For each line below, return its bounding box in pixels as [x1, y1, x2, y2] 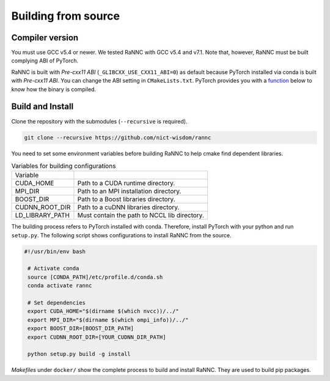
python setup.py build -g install [28, 350, 131, 358]
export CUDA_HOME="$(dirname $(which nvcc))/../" [28, 308, 180, 315]
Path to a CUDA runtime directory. [77, 179, 175, 188]
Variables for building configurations [11, 162, 116, 171]
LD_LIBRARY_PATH [15, 211, 70, 220]
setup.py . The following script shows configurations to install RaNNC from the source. [11, 231, 232, 239]
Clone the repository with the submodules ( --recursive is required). [11, 117, 188, 125]
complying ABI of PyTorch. [11, 57, 79, 64]
